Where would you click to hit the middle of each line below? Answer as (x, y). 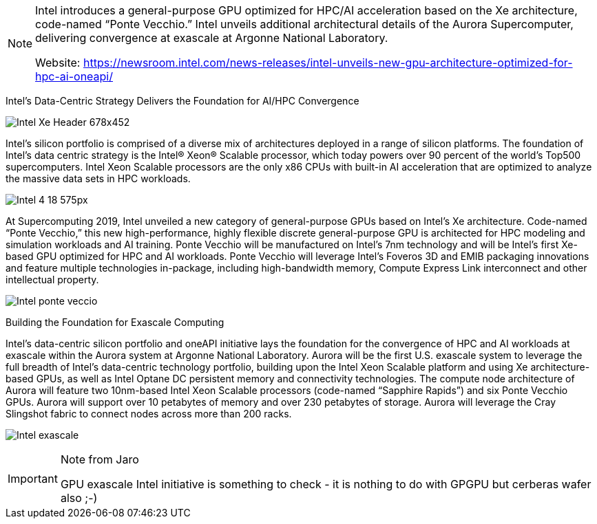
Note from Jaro (99, 459)
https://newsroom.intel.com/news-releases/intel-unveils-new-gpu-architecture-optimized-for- (328, 63)
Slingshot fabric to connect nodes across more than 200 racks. (149, 414)
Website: (58, 63)
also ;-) (79, 498)
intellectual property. (52, 280)
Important (33, 479)
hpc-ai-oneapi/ (74, 76)
